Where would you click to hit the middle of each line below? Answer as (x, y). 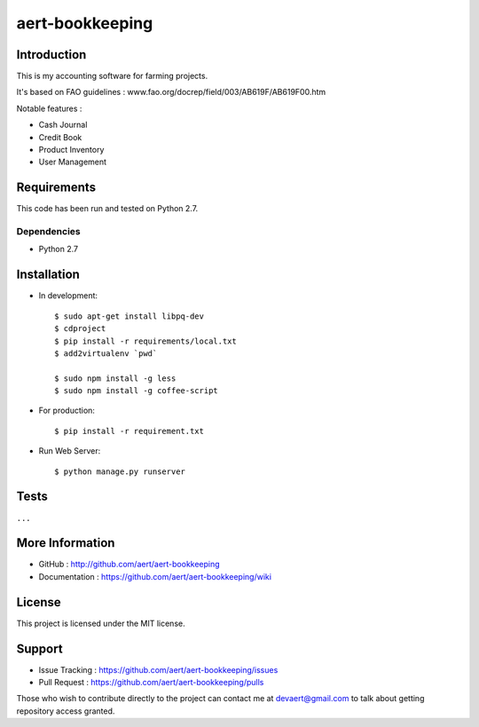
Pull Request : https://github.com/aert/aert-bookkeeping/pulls (151, 683)
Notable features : (49, 108)
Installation (48, 275)
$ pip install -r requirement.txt (129, 431)
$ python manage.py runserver (120, 471)
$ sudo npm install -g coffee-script (137, 391)
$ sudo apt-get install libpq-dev (129, 316)
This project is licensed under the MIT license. (101, 623)
